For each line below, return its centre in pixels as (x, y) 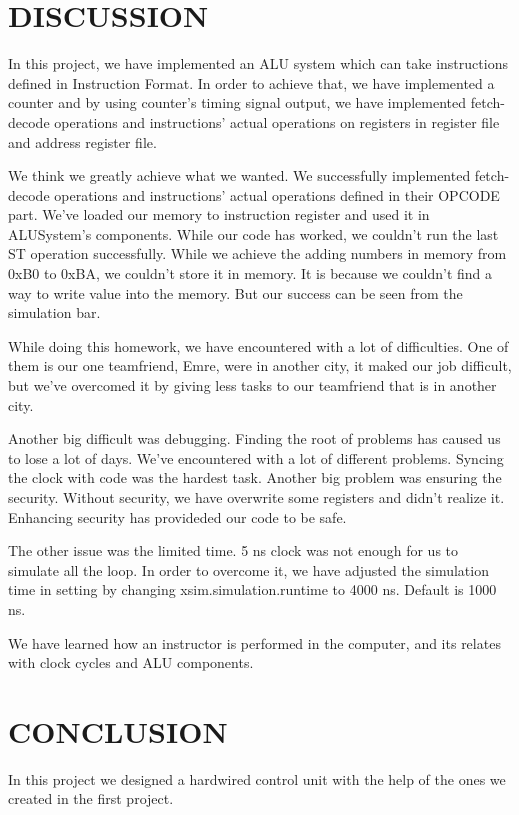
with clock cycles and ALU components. (131, 662)
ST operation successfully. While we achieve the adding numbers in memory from (257, 253)
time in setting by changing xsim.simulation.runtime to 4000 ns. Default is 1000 (252, 589)
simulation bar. (54, 312)
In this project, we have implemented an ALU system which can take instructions (258, 63)
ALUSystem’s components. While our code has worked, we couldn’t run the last (253, 233)
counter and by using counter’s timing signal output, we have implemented (237, 102)
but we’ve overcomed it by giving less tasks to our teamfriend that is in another (252, 385)
